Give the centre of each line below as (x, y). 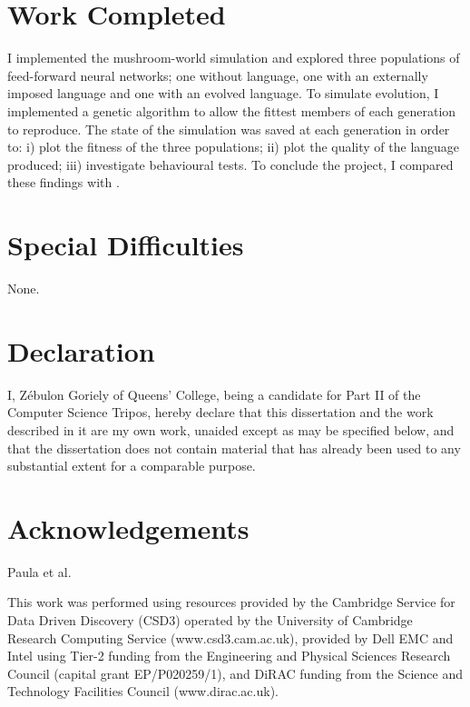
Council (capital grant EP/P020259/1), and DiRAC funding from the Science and (235, 673)
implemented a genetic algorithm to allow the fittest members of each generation (232, 110)
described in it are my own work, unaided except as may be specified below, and (231, 429)
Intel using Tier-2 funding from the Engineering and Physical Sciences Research (229, 656)
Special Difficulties (126, 245)
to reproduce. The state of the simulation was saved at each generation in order (229, 129)
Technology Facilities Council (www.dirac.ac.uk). (143, 691)
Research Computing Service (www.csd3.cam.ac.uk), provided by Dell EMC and (230, 637)
